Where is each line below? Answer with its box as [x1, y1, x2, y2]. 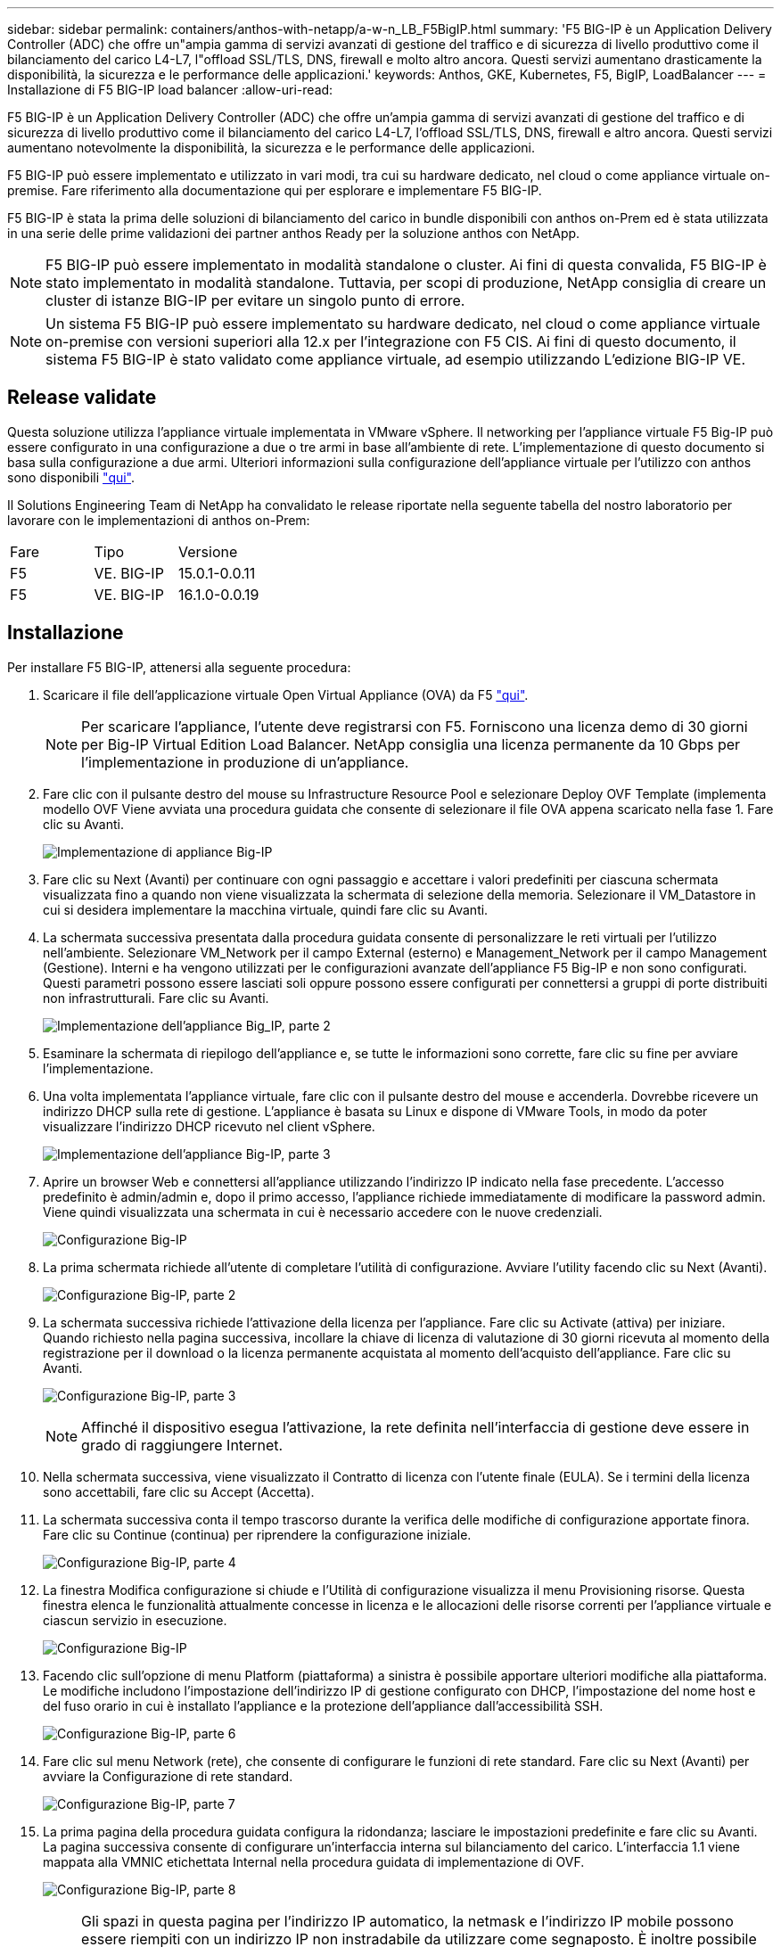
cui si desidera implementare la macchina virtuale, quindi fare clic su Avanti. [43, 901, 489, 917]
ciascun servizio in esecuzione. [43, 1612, 227, 1628]
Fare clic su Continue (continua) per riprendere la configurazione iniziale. [43, 1526, 472, 1542]
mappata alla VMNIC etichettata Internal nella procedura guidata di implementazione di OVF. [43, 1853, 585, 1869]
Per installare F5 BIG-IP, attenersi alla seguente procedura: [7, 659, 351, 675]
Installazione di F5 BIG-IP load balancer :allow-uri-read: [7, 82, 333, 97]
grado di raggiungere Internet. [81, 1435, 284, 1454]
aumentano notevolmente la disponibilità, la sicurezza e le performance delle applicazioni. [7, 140, 536, 155]
